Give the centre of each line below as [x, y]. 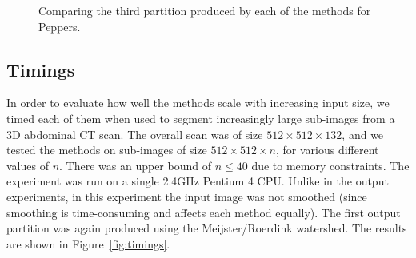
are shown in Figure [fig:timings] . [88, 243]
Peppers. [60, 26]
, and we [363, 134]
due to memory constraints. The [330, 165]
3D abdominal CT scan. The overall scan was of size [135, 134]
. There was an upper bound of [135, 165]
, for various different [327, 150]
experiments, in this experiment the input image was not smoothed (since [187, 196]
